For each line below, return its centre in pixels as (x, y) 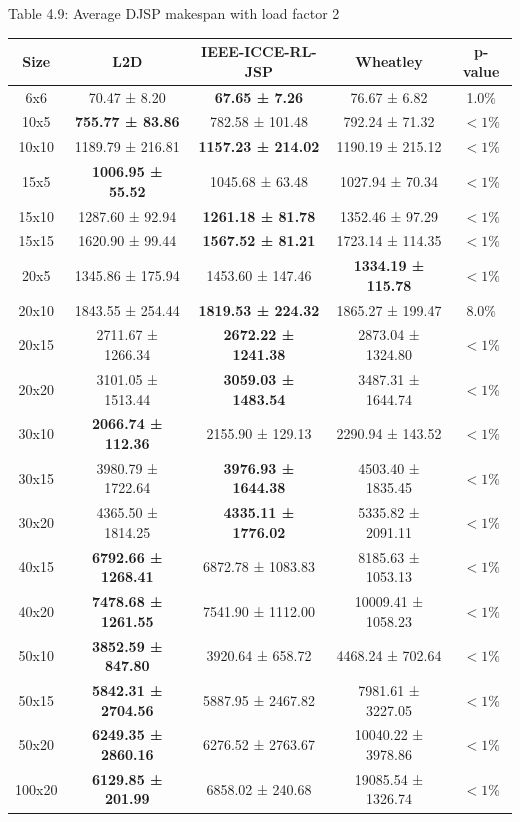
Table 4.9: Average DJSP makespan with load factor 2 (174, 13)
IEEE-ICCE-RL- (259, 51)
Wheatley (389, 60)
